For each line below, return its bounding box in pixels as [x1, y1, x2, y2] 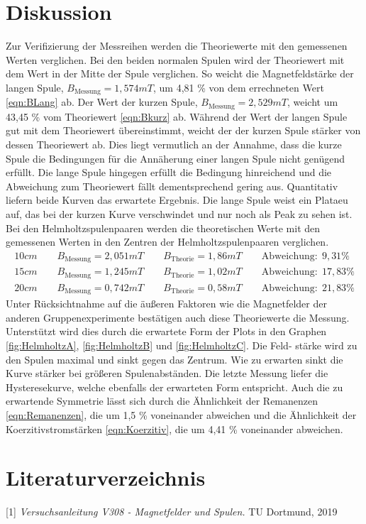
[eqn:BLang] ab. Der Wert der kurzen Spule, [6, 94, 198, 109]
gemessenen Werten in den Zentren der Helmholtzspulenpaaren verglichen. [6, 234, 329, 249]
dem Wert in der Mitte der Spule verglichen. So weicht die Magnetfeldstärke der [6, 66, 354, 81]
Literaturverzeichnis [6, 463, 206, 492]
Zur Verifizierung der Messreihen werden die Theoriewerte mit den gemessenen [6, 38, 348, 53]
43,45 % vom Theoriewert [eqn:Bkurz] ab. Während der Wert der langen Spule [6, 109, 348, 124]
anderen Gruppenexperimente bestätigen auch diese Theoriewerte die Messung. [6, 310, 350, 324]
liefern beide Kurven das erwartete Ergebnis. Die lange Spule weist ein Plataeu [6, 192, 348, 207]
